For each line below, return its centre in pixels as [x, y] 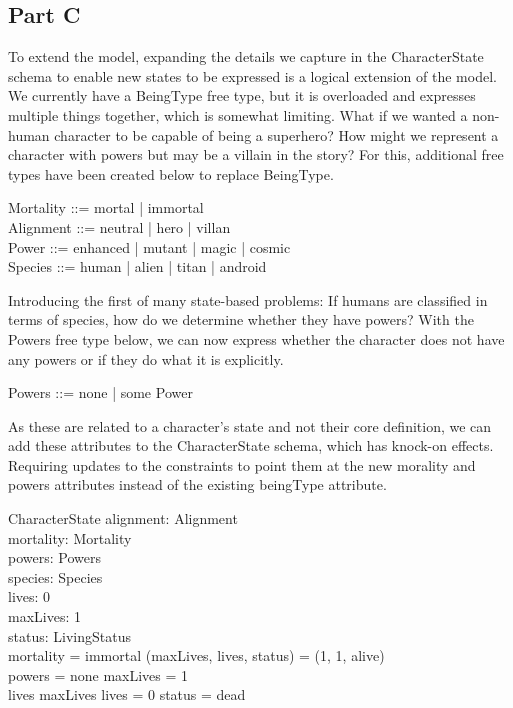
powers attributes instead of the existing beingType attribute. [197, 484]
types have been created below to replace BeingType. [171, 173]
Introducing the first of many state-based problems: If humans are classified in [248, 299]
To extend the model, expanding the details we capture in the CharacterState [246, 56]
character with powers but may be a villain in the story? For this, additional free [256, 154]
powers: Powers [54, 557]
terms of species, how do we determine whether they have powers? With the [241, 319]
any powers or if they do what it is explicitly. [146, 358]
